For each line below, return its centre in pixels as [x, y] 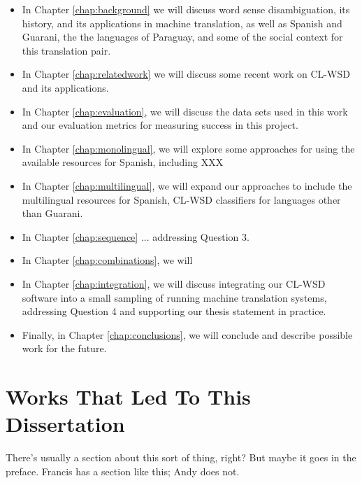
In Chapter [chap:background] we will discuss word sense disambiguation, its [186, 9]
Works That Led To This [128, 397]
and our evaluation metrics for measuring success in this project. [160, 125]
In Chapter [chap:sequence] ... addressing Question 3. [136, 236]
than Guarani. [52, 213]
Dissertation [65, 424]
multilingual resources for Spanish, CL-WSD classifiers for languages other [181, 199]
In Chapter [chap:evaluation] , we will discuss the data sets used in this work [185, 111]
